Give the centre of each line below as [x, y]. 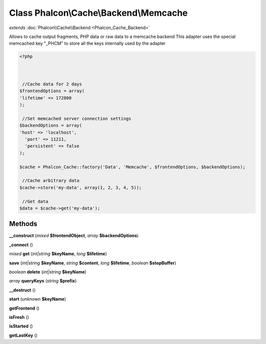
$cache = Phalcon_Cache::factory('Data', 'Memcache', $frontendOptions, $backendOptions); [133, 167]
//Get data [35, 201]
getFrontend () [24, 308]
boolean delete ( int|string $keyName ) [48, 272]
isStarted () [21, 326]
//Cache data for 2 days [52, 84]
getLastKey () [23, 335]
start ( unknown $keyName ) [38, 299]
